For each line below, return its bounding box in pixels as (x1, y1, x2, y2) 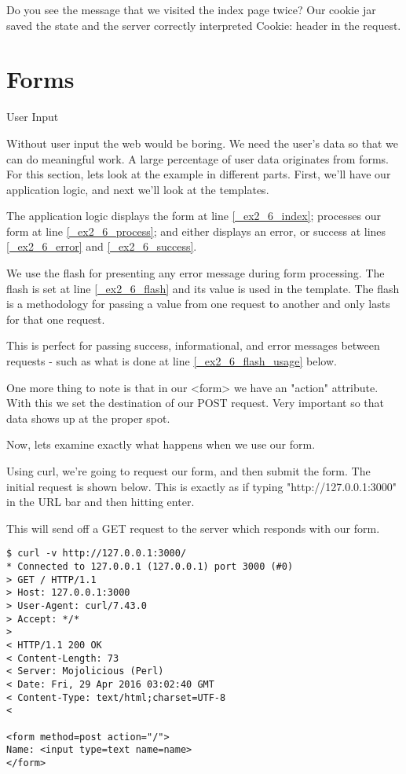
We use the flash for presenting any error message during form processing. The (6, 265, 385, 281)
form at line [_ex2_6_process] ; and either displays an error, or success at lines (6, 222, 386, 239)
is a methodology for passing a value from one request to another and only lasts (6, 295, 390, 312)
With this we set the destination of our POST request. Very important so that (6, 394, 385, 411)
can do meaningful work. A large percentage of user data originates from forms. (6, 150, 390, 167)
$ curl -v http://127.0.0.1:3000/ (6, 548, 187, 559)
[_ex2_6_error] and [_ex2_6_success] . (6, 238, 197, 255)
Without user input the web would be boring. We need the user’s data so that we (6, 134, 398, 151)
